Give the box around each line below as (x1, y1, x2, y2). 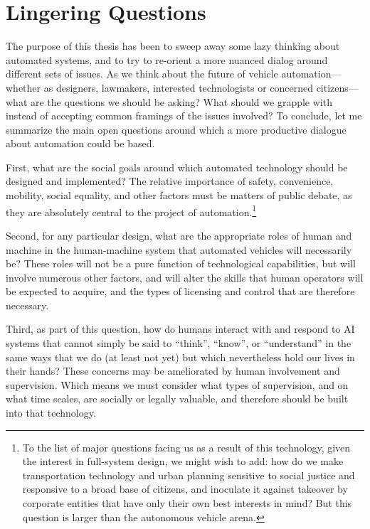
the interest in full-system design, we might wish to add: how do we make (22, 454, 344, 469)
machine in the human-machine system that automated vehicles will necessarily (6, 242, 352, 257)
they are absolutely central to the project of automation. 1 (6, 202, 257, 219)
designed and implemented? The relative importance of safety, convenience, (6, 173, 334, 188)
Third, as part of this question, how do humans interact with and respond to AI (6, 321, 355, 336)
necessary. (6, 297, 49, 312)
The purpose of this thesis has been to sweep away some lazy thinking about (6, 38, 340, 53)
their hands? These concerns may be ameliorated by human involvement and (6, 363, 340, 378)
